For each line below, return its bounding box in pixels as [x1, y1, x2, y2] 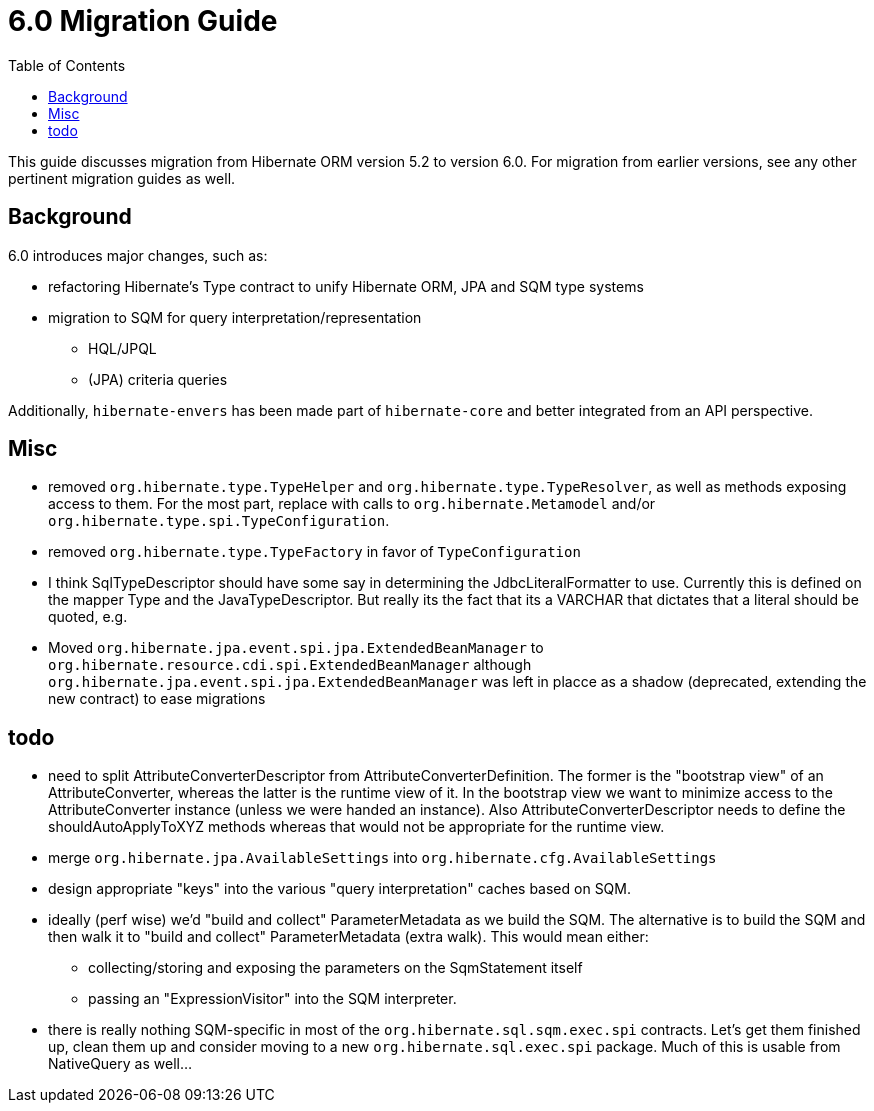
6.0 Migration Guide [8, 4, 278, 38]
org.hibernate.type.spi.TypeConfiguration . [48, 512, 390, 530]
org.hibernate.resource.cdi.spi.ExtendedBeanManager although [48, 656, 532, 674]
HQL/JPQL [88, 339, 157, 357]
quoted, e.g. [48, 608, 128, 626]
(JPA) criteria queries [88, 370, 228, 388]
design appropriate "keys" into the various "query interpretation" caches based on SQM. [48, 880, 631, 898]
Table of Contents [8, 56, 126, 74]
